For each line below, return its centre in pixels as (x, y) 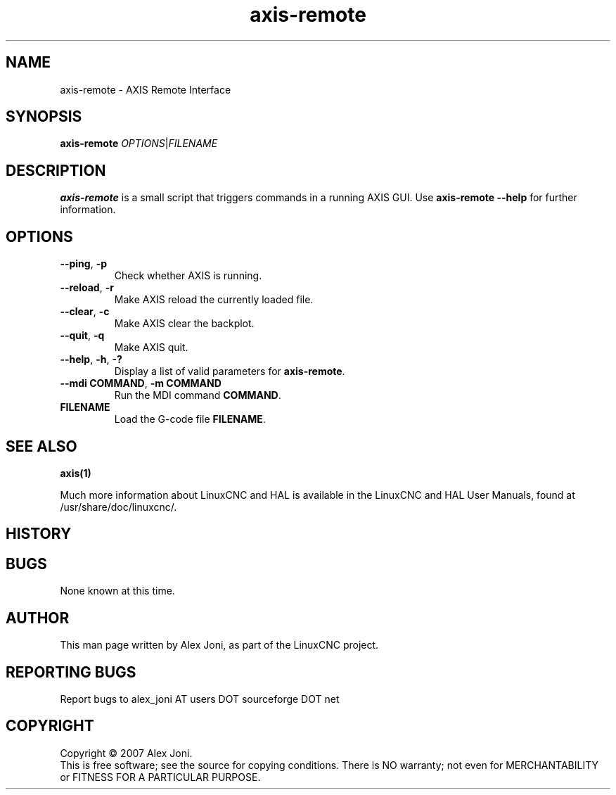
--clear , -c (85, 312)
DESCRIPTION (56, 170)
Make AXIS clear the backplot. (184, 324)
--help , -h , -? (91, 360)
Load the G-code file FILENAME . (190, 419)
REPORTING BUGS (71, 672)
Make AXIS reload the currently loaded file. (214, 300)
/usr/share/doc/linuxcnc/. (118, 507)
